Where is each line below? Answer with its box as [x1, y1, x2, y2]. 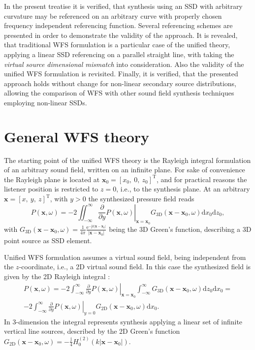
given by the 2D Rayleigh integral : [4, 271, 110, 281]
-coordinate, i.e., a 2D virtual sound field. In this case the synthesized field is [19, 261, 251, 272]
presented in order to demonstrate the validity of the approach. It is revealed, [4, 30, 238, 40]
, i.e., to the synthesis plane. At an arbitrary [116, 184, 250, 194]
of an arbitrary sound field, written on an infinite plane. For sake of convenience [4, 164, 245, 175]
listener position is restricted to [4, 184, 98, 194]
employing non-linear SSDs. [4, 97, 87, 107]
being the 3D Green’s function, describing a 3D [109, 223, 252, 234]
